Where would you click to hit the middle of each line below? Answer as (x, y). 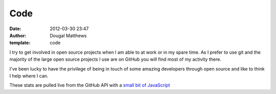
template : (20, 43)
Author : (18, 35)
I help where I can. (29, 76)
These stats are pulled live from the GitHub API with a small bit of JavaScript (90, 85)
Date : (15, 29)
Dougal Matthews (68, 35)
